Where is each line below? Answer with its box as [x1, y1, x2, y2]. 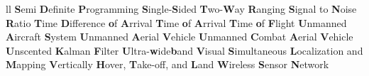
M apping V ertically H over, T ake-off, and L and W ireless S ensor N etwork [6, 57, 329, 72]
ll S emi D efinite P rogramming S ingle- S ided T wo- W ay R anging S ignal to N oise [6, 1, 357, 16]
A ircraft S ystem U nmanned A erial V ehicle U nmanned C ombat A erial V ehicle [6, 29, 353, 44]
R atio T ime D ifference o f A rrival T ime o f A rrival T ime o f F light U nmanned [6, 15, 347, 30]
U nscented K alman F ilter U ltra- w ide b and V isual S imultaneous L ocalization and [6, 43, 363, 58]
